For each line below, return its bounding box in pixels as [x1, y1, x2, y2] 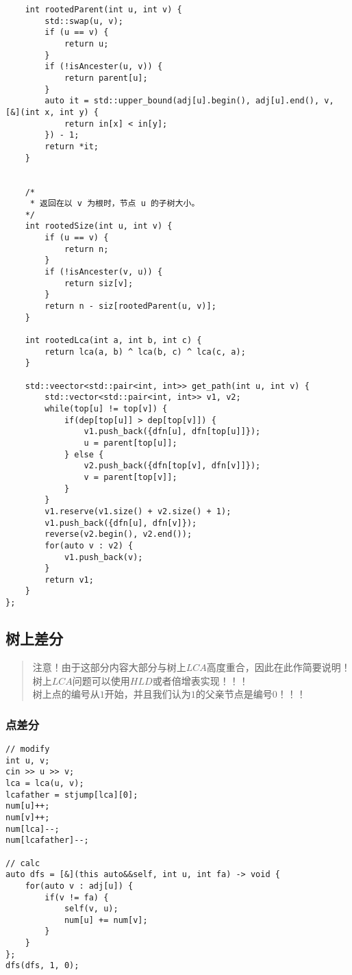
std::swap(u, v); [45, 16, 123, 26]
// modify [5, 744, 50, 754]
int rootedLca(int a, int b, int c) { [25, 335, 202, 346]
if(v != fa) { [45, 892, 109, 902]
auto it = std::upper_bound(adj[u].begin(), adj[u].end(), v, [45, 96, 334, 106]
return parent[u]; [64, 73, 148, 83]
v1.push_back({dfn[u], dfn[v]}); [45, 518, 197, 528]
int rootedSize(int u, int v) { [25, 221, 173, 231]
